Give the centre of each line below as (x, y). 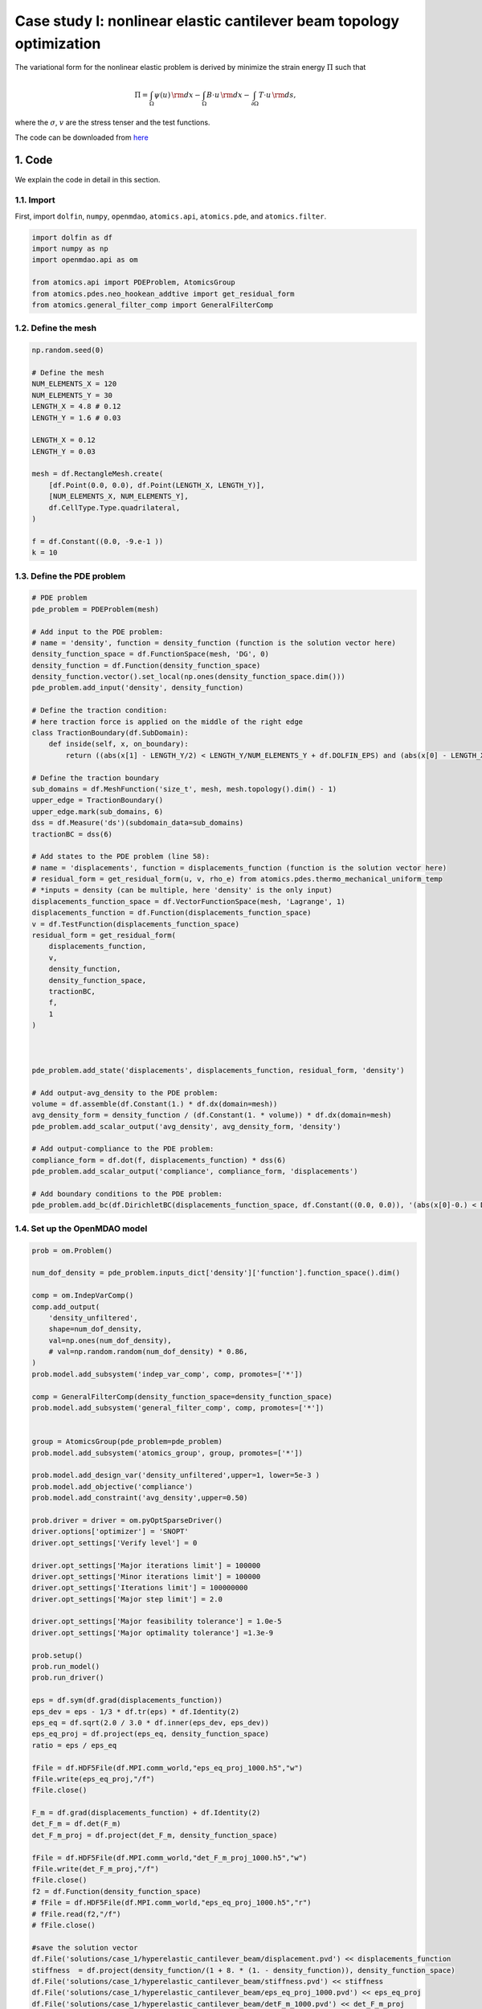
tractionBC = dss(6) (72, 834)
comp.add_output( (66, 1307)
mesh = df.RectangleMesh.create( (98, 474)
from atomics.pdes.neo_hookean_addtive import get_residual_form (163, 294)
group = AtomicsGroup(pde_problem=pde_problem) (127, 1442)
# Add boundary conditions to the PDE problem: (127, 1194)
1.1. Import (35, 200)
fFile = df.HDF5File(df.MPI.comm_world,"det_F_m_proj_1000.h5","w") (170, 1858)
